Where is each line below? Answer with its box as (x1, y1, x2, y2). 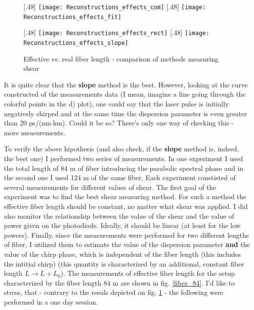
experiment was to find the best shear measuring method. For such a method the (4, 191, 247, 202)
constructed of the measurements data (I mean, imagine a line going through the (4, 89, 246, 99)
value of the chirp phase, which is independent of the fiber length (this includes (4, 248, 241, 259)
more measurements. (4, 127, 65, 137)
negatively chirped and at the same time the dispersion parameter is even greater (4, 108, 247, 118)
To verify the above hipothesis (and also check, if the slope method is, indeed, (4, 144, 239, 154)
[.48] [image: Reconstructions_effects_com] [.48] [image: (23, 1, 206, 11)
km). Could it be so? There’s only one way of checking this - (53, 118, 234, 128)
